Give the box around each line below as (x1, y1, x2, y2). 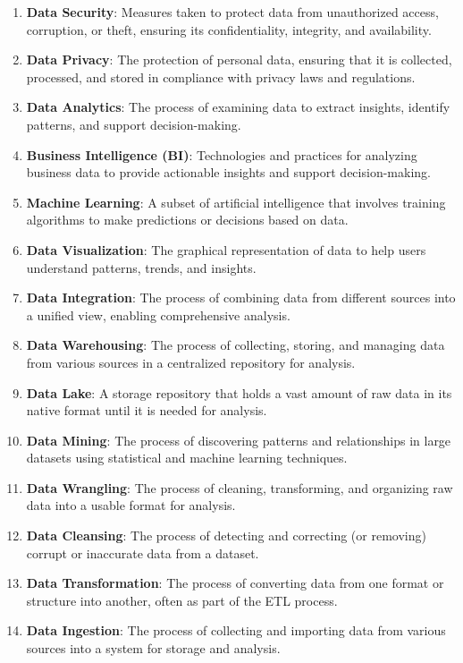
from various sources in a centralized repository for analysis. (26, 353, 356, 371)
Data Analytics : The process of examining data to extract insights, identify (26, 98, 450, 116)
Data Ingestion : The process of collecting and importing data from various (26, 621, 446, 640)
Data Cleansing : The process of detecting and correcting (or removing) (26, 526, 426, 545)
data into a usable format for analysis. (26, 496, 236, 514)
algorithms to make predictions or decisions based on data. (26, 210, 349, 229)
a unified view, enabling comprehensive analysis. (26, 305, 290, 324)
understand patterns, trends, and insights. (26, 258, 257, 276)
